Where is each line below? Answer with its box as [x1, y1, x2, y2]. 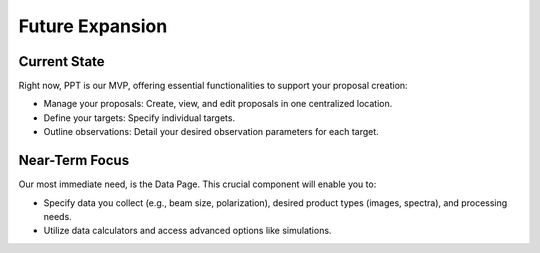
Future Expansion [18, 15, 168, 37]
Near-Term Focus [18, 152, 130, 169]
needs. [43, 210, 72, 222]
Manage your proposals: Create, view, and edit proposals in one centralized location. [43, 98, 393, 110]
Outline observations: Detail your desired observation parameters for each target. [43, 126, 379, 138]
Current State [18, 53, 105, 70]
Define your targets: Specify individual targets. [43, 111, 235, 124]
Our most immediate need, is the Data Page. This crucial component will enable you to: [18, 178, 377, 190]
